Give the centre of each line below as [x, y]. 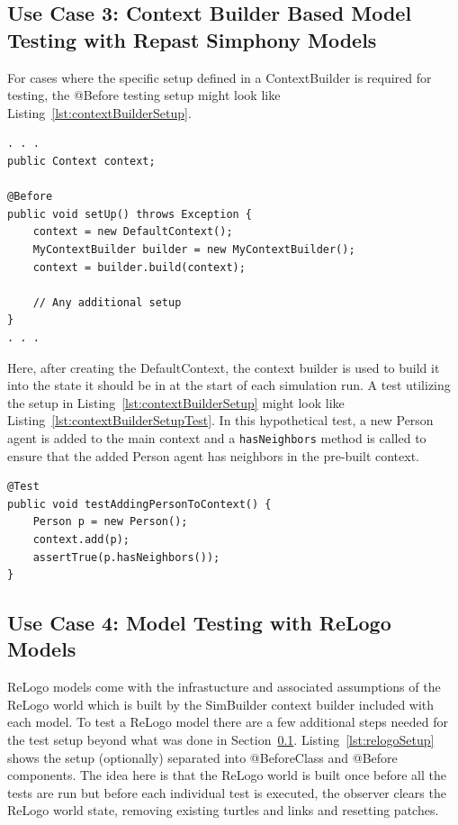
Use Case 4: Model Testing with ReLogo [199, 623]
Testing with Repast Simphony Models [192, 39]
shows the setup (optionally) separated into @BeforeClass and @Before [202, 757]
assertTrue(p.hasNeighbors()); [126, 557]
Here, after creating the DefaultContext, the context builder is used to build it [224, 367]
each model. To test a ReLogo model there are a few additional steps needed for [228, 722]
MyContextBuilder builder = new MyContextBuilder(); [194, 249]
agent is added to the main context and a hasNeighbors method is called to [217, 437]
